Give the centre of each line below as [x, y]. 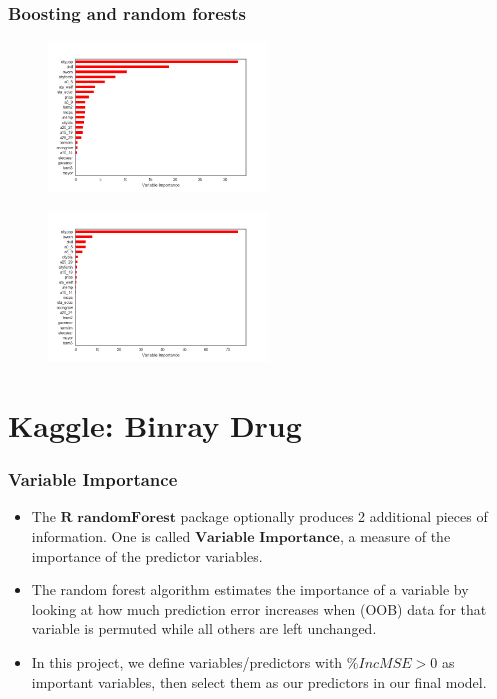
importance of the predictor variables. [147, 555]
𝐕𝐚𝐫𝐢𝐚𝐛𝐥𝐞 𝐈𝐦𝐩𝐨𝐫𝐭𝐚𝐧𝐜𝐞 [267, 537]
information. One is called [111, 535]
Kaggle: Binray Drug [155, 424]
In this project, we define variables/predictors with [187, 661]
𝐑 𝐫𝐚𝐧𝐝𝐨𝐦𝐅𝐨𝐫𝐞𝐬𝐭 [118, 518]
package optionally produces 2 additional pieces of [334, 516]
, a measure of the [395, 535]
